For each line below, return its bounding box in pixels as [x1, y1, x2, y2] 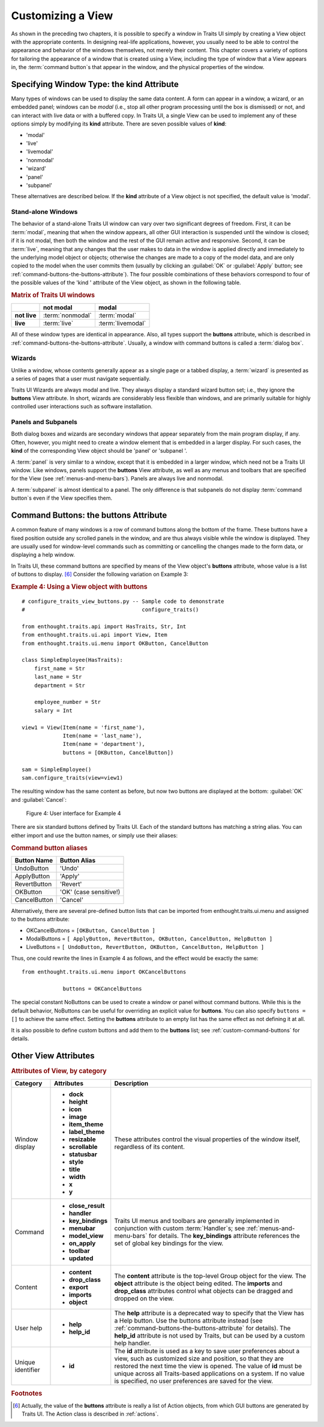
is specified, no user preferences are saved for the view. [114, 1377, 273, 1386]
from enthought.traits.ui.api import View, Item [22, 631, 167, 638]
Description [114, 1079, 149, 1088]
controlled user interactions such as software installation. [11, 403, 153, 410]
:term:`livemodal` [98, 319, 146, 327]
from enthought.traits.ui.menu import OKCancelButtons [22, 969, 187, 975]
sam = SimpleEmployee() [22, 766, 92, 773]
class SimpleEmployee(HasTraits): [22, 656, 123, 664]
